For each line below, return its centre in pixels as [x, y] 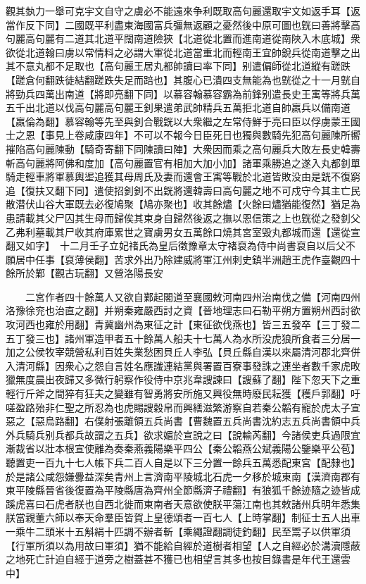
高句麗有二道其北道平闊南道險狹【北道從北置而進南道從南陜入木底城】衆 [193, 38]
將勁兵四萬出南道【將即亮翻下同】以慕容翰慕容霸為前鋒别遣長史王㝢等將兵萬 [183, 93]
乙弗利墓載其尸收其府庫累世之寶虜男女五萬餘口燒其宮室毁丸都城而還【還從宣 [183, 231]
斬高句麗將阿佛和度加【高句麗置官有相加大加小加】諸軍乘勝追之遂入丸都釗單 [183, 162]
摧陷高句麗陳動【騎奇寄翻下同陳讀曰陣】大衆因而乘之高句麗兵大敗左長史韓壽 [183, 148]
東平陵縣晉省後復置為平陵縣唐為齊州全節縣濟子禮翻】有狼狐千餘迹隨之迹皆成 [183, 490]
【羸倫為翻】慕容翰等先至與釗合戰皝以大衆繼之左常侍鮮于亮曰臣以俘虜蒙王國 [183, 121]
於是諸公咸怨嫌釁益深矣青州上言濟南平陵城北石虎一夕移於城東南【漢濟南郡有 [183, 476]
